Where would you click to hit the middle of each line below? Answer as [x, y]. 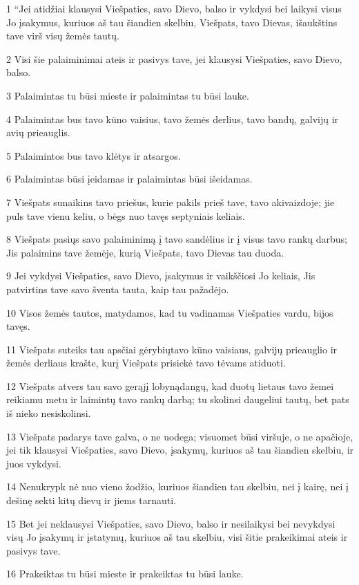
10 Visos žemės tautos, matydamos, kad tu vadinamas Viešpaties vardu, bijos [170, 312]
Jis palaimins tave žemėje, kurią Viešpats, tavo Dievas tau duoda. [145, 252]
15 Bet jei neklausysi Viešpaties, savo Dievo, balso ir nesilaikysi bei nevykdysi [171, 523]
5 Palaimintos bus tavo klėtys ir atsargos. [94, 155]
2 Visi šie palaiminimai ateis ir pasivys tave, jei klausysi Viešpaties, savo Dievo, [174, 58]
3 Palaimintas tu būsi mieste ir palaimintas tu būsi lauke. [128, 95]
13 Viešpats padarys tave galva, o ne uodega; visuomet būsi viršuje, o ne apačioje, [180, 436]
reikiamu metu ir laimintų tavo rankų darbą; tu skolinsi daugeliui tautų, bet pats [178, 399]
